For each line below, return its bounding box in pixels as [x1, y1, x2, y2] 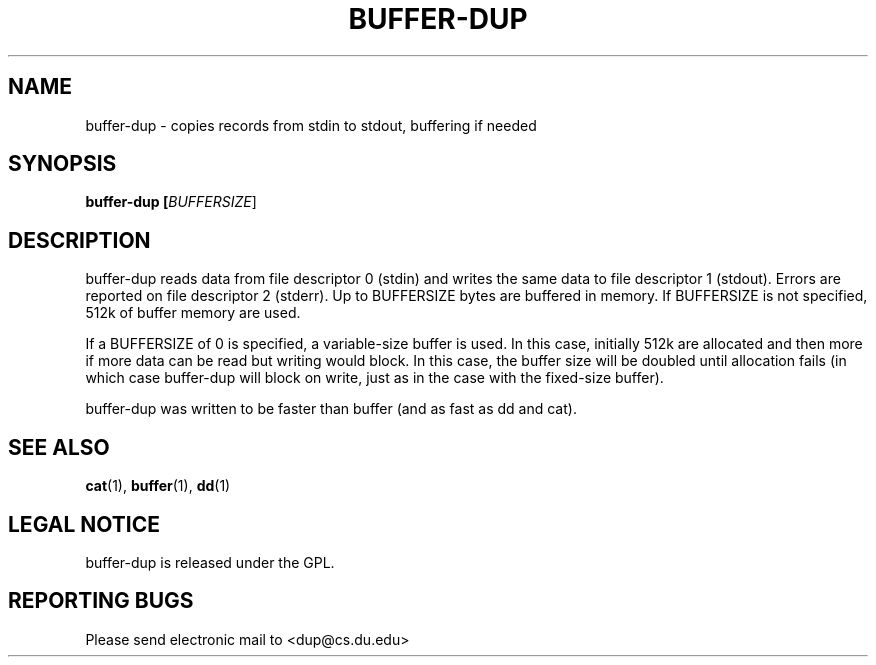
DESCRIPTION [8, 227, 151, 253]
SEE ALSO [8, 434, 110, 460]
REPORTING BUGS [8, 588, 194, 614]
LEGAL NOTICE [8, 511, 160, 537]
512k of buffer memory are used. [85, 304, 301, 322]
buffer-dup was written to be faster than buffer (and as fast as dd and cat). [85, 400, 577, 418]
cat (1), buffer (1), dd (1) [85, 477, 231, 495]
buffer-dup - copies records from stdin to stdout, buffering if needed [85, 116, 537, 134]
